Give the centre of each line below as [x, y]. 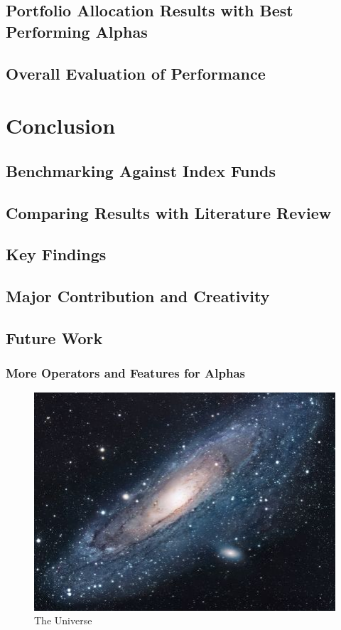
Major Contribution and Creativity [138, 296]
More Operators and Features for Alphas [125, 373]
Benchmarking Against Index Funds [141, 170]
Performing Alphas [77, 31]
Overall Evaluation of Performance [136, 73]
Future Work [54, 337]
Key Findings [56, 254]
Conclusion [61, 126]
